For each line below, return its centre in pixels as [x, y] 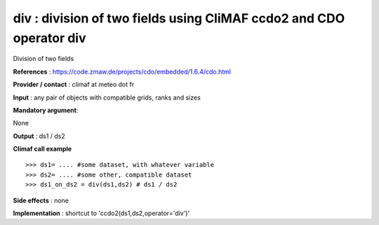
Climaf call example [42, 149]
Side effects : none [41, 200]
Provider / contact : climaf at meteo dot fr [74, 85]
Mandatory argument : [46, 110]
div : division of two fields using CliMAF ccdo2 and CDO [179, 18]
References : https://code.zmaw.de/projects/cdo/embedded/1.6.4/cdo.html [122, 71]
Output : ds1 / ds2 [39, 136]
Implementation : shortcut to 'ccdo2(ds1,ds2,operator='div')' [101, 213]
